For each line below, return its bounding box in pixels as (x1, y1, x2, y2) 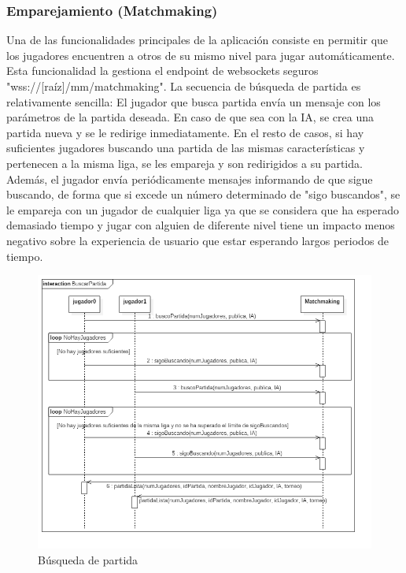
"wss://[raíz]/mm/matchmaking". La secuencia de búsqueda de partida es (6, 78, 361, 94)
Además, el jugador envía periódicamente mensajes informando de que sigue (6, 170, 373, 187)
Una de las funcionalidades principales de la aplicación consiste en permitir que (6, 32, 389, 48)
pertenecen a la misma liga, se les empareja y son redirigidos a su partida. (6, 154, 363, 171)
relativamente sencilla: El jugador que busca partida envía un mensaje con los (6, 93, 381, 110)
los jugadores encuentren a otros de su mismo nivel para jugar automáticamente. (6, 47, 395, 63)
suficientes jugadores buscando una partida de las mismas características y (6, 140, 365, 156)
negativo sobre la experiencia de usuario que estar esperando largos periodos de (6, 232, 389, 248)
